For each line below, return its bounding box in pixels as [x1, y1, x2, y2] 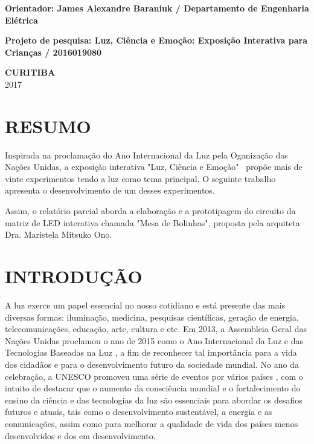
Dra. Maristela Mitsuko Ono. [5, 228, 112, 241]
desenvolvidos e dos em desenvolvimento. [5, 429, 156, 442]
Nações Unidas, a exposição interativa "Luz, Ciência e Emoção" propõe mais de [5, 160, 303, 173]
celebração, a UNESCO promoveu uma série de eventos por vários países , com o [5, 370, 303, 382]
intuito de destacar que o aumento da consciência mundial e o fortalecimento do [5, 382, 301, 394]
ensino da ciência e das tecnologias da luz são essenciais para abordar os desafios [5, 393, 303, 406]
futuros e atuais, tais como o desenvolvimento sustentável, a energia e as [5, 405, 272, 418]
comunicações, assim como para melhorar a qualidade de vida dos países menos [5, 417, 298, 429]
